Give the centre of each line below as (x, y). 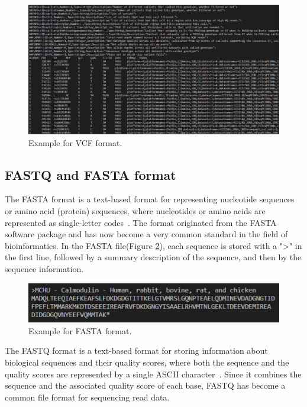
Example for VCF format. (75, 142)
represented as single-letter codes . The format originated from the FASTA (141, 222)
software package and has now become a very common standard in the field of (146, 234)
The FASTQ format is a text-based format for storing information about (136, 351)
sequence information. (44, 268)
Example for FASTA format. (80, 330)
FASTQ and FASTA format (91, 174)
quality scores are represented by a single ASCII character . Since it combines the (153, 374)
